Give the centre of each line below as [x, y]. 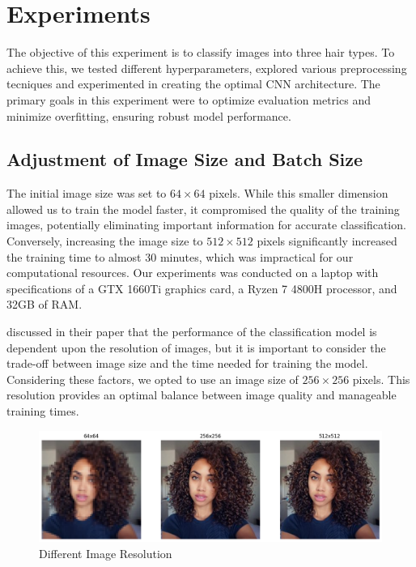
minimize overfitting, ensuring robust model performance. [149, 115]
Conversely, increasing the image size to [105, 241]
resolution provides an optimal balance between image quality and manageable [202, 395]
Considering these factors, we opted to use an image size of [153, 379]
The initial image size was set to [87, 193]
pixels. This [381, 379]
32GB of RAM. [45, 304]
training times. [43, 411]
